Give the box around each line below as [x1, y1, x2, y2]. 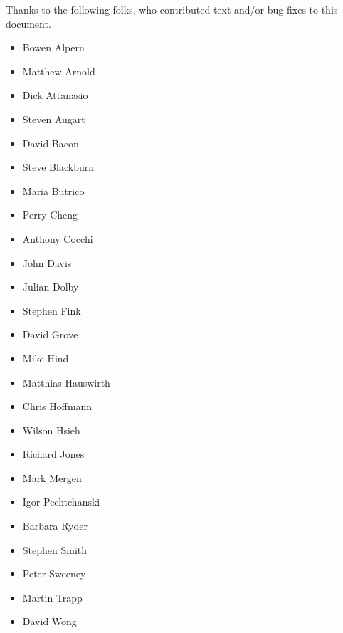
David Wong [22, 614, 77, 629]
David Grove [22, 327, 78, 342]
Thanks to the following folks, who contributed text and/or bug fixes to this [6, 2, 338, 16]
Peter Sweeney [22, 566, 86, 581]
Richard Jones [22, 446, 85, 461]
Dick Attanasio [22, 88, 88, 103]
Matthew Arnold [22, 63, 95, 78]
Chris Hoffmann [22, 399, 93, 414]
